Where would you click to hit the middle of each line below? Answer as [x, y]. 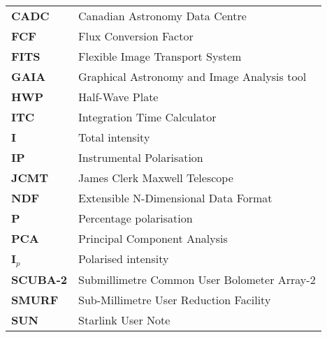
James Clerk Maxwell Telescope [156, 178]
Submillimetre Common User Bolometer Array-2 [197, 279]
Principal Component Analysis [153, 238]
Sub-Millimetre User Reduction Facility [175, 299]
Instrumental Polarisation [141, 157]
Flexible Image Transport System [160, 56]
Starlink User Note [124, 320]
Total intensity [114, 137]
